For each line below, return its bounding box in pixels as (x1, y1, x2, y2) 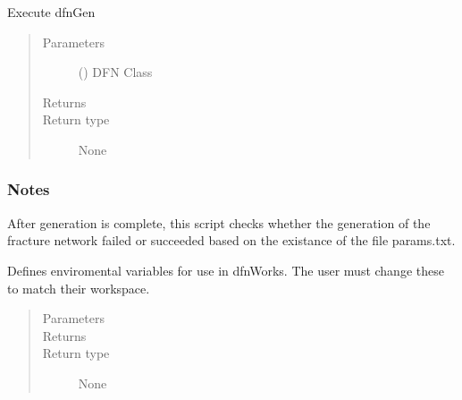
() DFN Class (78, 63, 153, 81)
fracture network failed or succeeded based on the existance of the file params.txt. (7, 231, 456, 250)
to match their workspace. (7, 278, 150, 297)
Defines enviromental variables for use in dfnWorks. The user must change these (7, 260, 444, 279)
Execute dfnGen (7, 3, 96, 21)
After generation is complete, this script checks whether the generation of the (7, 213, 431, 232)
